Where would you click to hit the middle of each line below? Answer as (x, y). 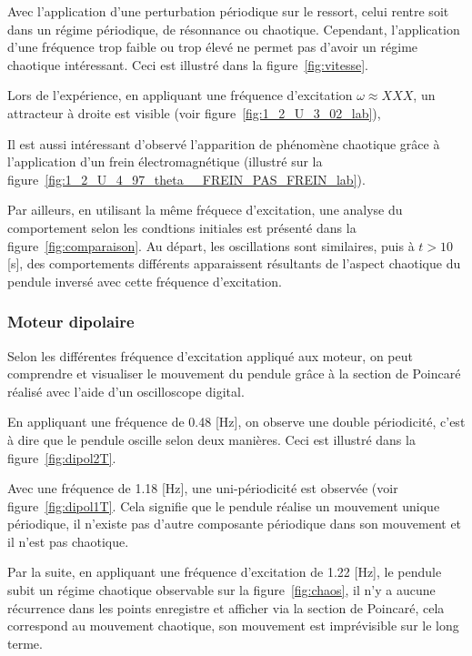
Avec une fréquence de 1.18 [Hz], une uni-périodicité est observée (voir (203, 488)
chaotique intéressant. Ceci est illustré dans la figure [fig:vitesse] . (188, 64)
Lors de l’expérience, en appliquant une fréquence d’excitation (180, 95)
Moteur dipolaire (71, 322)
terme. (25, 643)
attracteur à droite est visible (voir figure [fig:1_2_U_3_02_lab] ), (194, 112)
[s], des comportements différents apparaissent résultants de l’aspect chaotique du (234, 263)
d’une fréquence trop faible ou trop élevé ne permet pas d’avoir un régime (213, 47)
